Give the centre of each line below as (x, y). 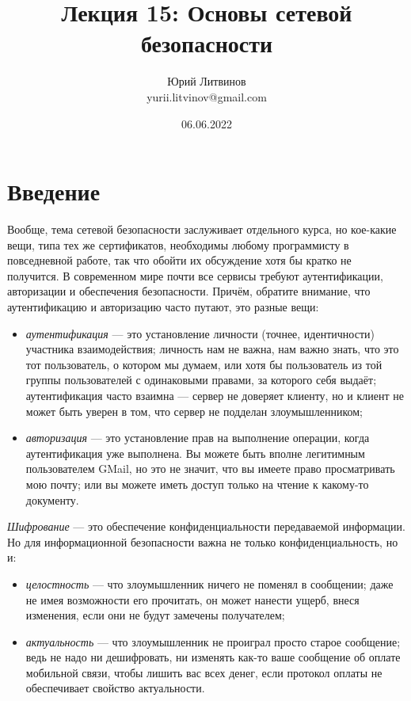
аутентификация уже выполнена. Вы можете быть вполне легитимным (195, 453)
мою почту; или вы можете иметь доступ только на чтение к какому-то (197, 484)
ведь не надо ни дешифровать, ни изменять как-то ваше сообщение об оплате (213, 657)
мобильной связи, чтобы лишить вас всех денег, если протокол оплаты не (204, 672)
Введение (54, 191)
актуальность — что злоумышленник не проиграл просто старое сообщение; (213, 641)
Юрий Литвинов (207, 81)
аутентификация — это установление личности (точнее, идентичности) (200, 333)
